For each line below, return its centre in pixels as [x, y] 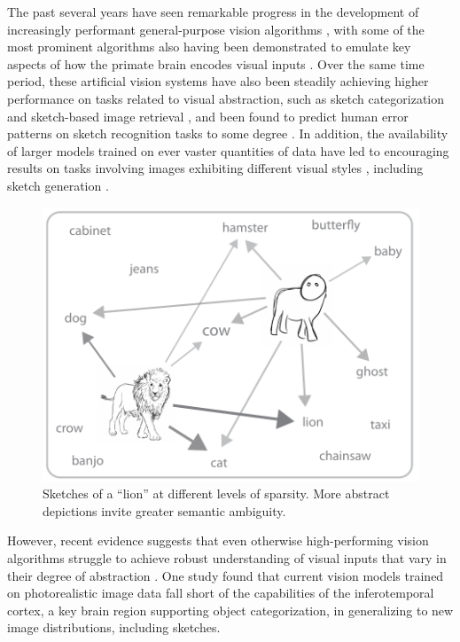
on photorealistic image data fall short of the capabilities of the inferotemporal [221, 593]
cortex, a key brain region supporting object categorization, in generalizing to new [230, 610]
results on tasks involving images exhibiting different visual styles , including [215, 168]
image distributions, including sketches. [114, 627]
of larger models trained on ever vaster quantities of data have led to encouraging [228, 150]
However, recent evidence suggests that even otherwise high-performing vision [218, 540]
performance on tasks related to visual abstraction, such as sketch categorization [226, 98]
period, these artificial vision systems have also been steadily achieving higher [218, 81]
